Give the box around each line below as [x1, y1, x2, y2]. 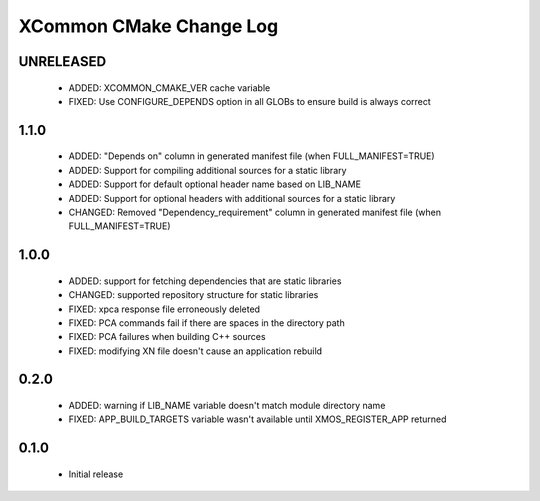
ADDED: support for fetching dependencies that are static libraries [68, 275, 342, 287]
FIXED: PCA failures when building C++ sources [68, 331, 266, 343]
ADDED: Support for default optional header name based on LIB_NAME [68, 178, 362, 190]
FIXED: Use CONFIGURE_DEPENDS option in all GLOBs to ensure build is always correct [68, 95, 432, 107]
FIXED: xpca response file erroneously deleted [68, 303, 260, 315]
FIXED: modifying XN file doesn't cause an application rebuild [68, 345, 323, 357]
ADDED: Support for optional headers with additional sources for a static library [68, 192, 396, 204]
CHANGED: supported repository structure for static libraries [68, 289, 319, 301]
